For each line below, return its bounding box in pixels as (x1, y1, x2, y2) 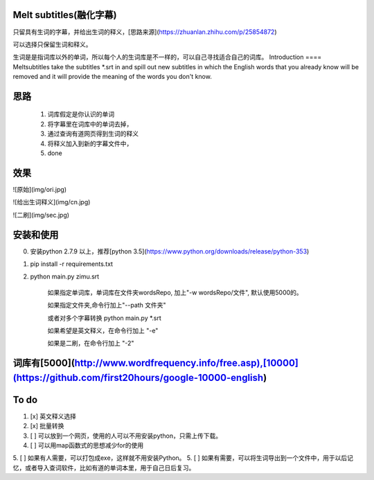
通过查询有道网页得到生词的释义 (47, 130, 139, 138)
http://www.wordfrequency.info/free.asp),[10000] (74, 357, 299, 369)
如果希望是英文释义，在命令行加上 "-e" (47, 326, 159, 335)
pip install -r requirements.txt (30, 260, 114, 268)
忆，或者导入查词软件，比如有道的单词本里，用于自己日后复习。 (12, 463, 195, 472)
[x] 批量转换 (30, 422, 64, 430)
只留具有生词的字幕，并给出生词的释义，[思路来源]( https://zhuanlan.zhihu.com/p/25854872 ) (12, 28, 277, 36)
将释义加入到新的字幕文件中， (47, 139, 133, 148)
